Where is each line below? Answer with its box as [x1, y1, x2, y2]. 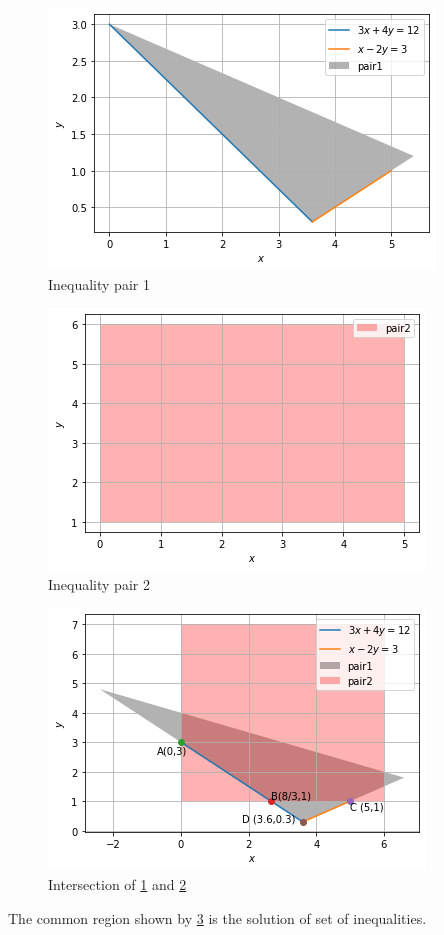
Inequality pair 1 [48, 273, 150, 294]
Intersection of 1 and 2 [48, 873, 187, 894]
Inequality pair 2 [48, 573, 150, 594]
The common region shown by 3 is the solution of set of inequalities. [8, 907, 427, 928]
